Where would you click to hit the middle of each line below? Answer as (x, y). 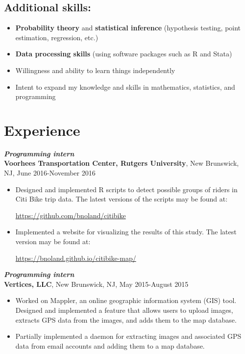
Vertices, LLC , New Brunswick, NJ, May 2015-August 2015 (96, 284)
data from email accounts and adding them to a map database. (110, 345)
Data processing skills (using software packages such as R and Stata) (124, 54)
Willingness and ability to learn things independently (95, 70)
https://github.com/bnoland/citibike (71, 215)
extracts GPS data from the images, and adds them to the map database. (126, 319)
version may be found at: (53, 241)
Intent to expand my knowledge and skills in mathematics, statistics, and (125, 87)
